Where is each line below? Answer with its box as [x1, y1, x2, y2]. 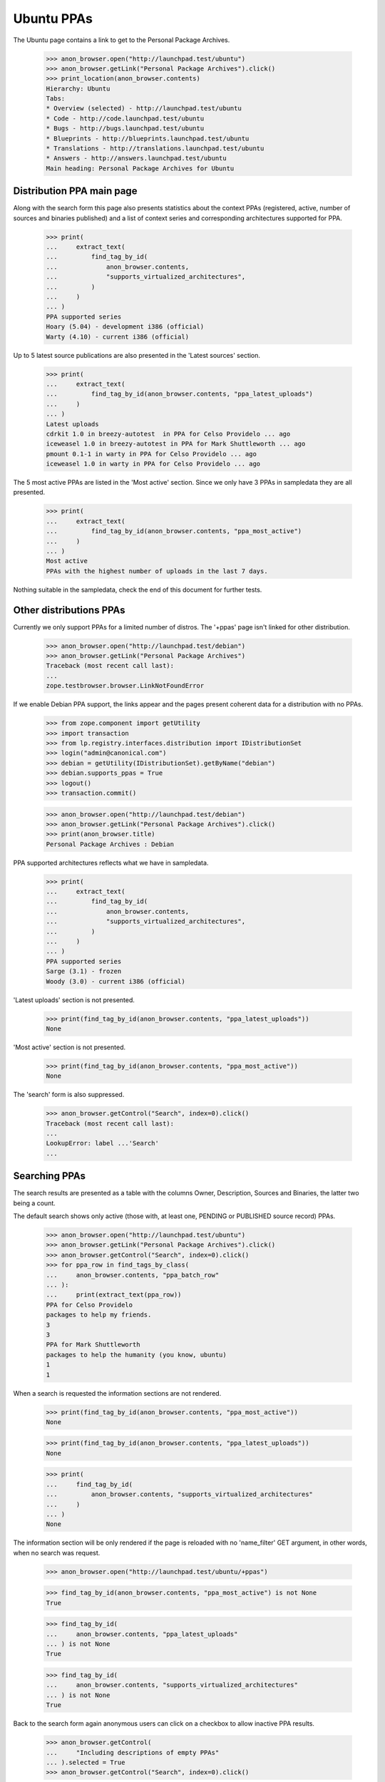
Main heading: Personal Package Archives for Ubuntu [46, 164, 235, 172]
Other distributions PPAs [13, 604, 125, 616]
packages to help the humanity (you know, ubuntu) [46, 1351, 227, 1359]
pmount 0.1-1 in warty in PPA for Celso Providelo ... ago [46, 450, 257, 458]
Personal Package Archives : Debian [46, 840, 175, 848]
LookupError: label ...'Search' [46, 1139, 160, 1148]
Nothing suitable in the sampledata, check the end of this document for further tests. [13, 585, 262, 594]
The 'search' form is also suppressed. [13, 1091, 125, 1099]
